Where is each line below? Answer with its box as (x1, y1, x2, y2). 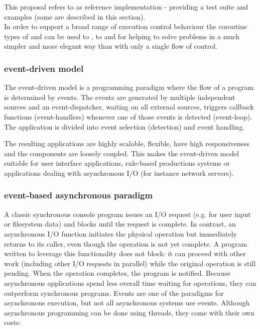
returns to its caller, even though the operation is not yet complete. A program (4, 238, 247, 249)
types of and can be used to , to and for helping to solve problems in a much (4, 31, 240, 41)
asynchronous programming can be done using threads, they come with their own (4, 307, 254, 317)
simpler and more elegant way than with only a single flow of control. (4, 41, 217, 51)
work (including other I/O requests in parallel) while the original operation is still (4, 258, 256, 268)
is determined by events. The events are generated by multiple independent (4, 91, 235, 102)
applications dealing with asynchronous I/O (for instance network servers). (4, 167, 234, 178)
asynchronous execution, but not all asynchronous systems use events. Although (4, 297, 250, 308)
